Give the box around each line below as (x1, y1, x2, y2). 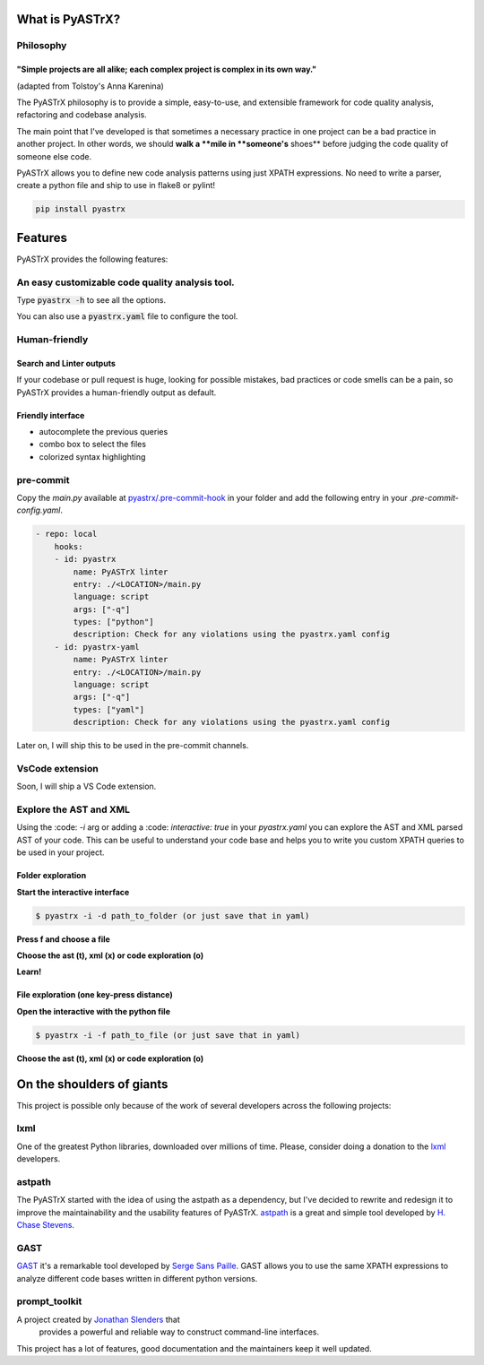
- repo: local (35, 529, 98, 540)
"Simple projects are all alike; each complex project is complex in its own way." (16, 64, 317, 75)
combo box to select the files (39, 439, 147, 450)
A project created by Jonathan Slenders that (16, 1314, 180, 1325)
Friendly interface (16, 410, 85, 420)
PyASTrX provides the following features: (16, 254, 169, 264)
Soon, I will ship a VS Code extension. (16, 781, 157, 792)
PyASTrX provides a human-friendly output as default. (16, 386, 217, 398)
